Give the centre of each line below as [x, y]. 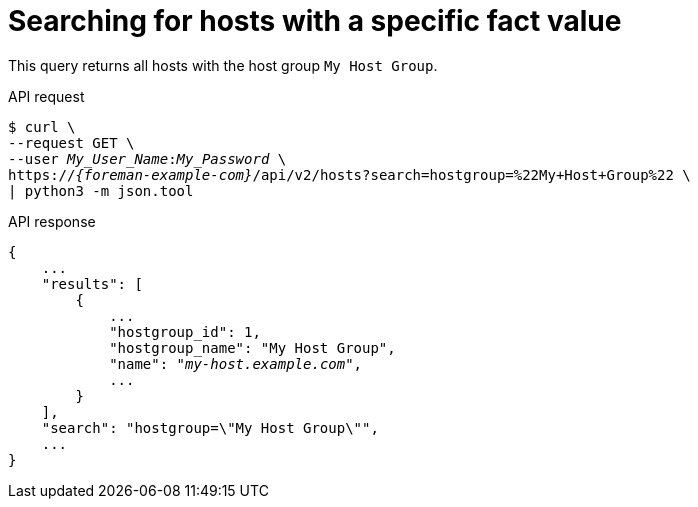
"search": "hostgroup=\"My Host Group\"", [210, 427]
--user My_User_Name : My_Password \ [147, 158]
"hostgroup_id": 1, [185, 331]
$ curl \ [42, 126]
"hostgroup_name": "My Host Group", [252, 347]
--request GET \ [71, 142]
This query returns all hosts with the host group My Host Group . [223, 65]
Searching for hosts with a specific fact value [315, 21]
